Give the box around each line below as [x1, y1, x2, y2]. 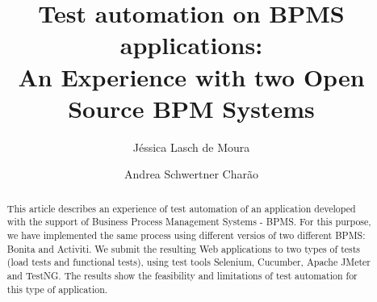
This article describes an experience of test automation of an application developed [6, 201, 356, 215]
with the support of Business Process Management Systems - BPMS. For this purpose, [6, 215, 371, 229]
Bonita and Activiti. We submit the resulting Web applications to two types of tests [6, 241, 361, 255]
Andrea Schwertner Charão [124, 166, 258, 182]
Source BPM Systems [68, 91, 315, 124]
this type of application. [6, 282, 108, 296]
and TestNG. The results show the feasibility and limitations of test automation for [6, 268, 358, 282]
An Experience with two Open [18, 60, 365, 93]
